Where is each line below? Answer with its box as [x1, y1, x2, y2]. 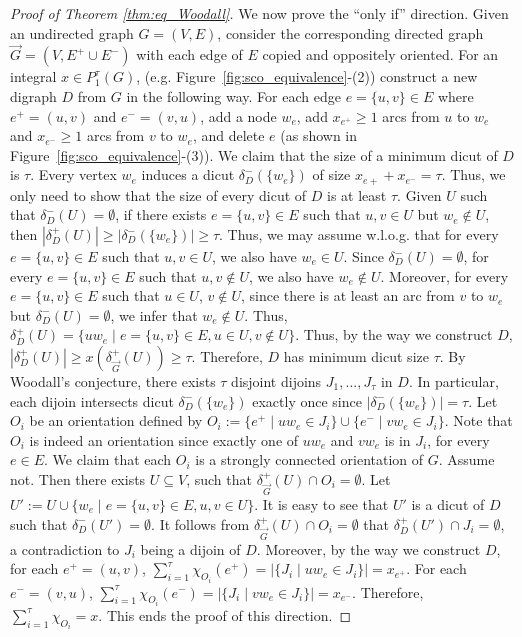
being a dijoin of [140, 538, 241, 559]
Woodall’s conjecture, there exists [10, 370, 216, 391]
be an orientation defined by [29, 410, 203, 431]
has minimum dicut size [283, 345, 429, 366]
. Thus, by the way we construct [295, 324, 493, 345]
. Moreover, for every [380, 265, 509, 286]
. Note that [444, 410, 513, 431]
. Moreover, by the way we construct [256, 538, 481, 559]
